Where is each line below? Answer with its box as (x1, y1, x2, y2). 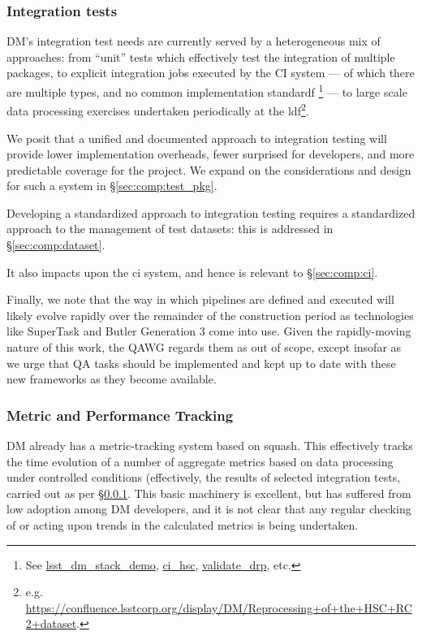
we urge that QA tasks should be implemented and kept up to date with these (6, 354, 396, 371)
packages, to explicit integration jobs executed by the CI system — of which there (6, 64, 415, 81)
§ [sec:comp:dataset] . (6, 236, 105, 253)
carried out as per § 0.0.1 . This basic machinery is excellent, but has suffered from (6, 484, 411, 501)
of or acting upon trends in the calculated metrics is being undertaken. (6, 517, 359, 533)
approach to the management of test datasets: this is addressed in (6, 220, 334, 237)
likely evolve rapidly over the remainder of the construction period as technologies (6, 306, 414, 323)
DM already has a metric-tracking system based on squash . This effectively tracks (6, 437, 413, 454)
